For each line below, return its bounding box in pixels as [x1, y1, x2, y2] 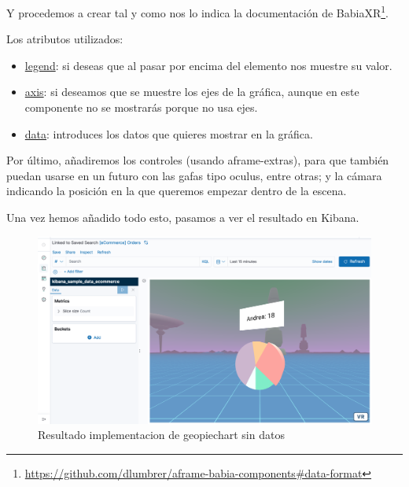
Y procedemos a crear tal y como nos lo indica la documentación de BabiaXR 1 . [6, 2, 389, 20]
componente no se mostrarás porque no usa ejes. [24, 99, 258, 116]
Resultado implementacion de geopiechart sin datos [38, 426, 285, 443]
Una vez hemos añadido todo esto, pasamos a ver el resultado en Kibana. [6, 209, 359, 225]
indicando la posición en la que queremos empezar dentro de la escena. [6, 183, 347, 199]
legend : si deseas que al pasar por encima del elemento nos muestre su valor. [24, 57, 392, 73]
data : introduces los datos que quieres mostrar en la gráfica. [24, 125, 313, 142]
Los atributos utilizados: [6, 31, 123, 47]
